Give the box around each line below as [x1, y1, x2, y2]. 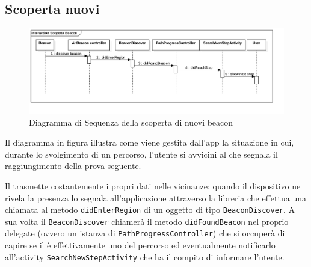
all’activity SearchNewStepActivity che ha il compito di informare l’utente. [5, 250, 285, 263]
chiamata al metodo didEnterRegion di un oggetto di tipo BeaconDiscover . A [5, 203, 295, 216]
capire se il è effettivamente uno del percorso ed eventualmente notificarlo [5, 239, 276, 251]
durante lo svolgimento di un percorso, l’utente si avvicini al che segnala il [5, 147, 278, 160]
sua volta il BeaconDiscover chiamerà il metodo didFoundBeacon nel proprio [5, 215, 289, 227]
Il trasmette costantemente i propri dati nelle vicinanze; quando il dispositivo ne [5, 179, 301, 192]
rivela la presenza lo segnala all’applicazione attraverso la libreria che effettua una [5, 191, 306, 204]
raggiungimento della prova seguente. [5, 159, 141, 172]
